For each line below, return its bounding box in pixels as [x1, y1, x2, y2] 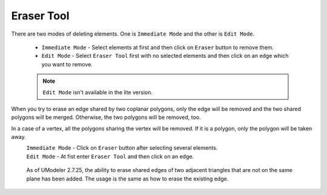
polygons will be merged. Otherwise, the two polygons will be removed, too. [11, 113, 201, 121]
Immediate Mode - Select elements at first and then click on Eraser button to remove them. [41, 43, 274, 51]
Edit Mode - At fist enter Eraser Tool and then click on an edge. [26, 153, 194, 160]
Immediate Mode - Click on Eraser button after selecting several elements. [26, 144, 218, 152]
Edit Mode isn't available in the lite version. [42, 88, 153, 96]
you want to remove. [41, 60, 93, 68]
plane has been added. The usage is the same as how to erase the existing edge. [26, 175, 229, 182]
